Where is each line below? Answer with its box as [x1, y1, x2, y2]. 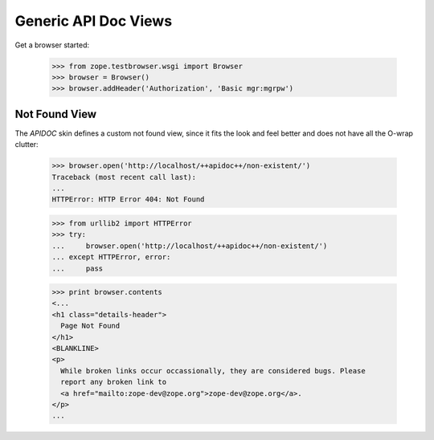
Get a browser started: [14, 40, 90, 50]
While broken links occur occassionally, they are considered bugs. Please [60, 366, 366, 375]
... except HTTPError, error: [51, 253, 171, 262]
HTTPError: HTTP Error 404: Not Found [51, 195, 205, 204]
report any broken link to [60, 377, 167, 387]
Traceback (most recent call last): [51, 173, 197, 181]
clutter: [14, 140, 39, 149]
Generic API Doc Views [14, 12, 173, 30]
